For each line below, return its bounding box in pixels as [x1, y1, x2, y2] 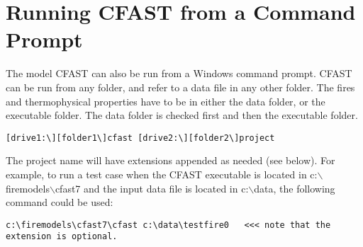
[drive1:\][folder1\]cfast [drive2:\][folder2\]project [6, 132, 275, 143]
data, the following [254, 180, 335, 195]
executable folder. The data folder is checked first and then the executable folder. [6, 108, 358, 122]
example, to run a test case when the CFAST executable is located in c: [6, 166, 318, 181]
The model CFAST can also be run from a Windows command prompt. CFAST [6, 66, 352, 81]
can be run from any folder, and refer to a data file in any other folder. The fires [6, 79, 355, 94]
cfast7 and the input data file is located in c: [55, 180, 249, 195]
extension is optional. [6, 231, 118, 242]
